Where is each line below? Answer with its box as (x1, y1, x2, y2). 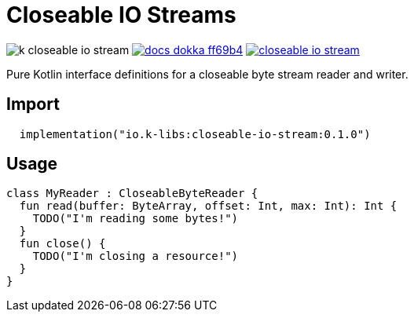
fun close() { (19, 237, 106, 250)
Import (6, 94, 60, 115)
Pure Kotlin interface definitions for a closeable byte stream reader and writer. (6, 67, 409, 81)
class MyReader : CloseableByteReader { (6, 187, 258, 200)
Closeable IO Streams (6, 2, 236, 28)
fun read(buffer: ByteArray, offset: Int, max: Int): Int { (19, 199, 398, 213)
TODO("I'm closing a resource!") (32, 250, 239, 263)
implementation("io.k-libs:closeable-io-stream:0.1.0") (19, 127, 371, 141)
